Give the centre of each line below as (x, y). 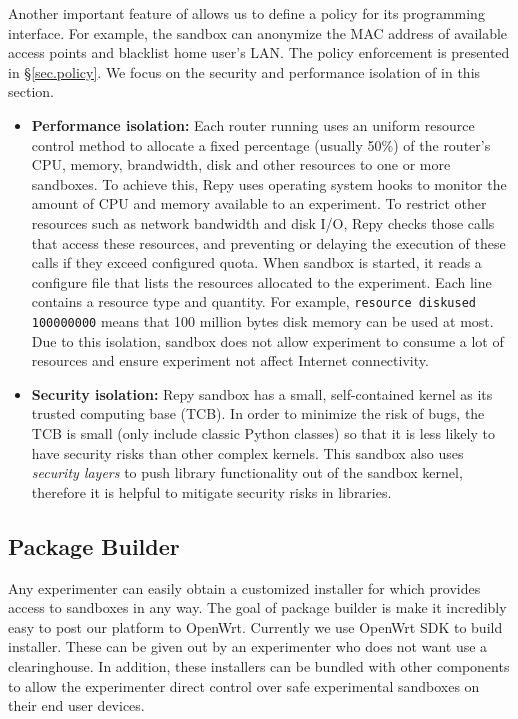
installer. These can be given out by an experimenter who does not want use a (248, 646)
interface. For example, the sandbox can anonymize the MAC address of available (258, 32)
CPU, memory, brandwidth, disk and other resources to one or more (241, 164)
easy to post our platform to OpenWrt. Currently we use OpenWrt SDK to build (255, 626)
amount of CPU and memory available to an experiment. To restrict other (259, 203)
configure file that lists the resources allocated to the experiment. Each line (261, 281)
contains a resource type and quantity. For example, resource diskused (253, 301)
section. (31, 91)
